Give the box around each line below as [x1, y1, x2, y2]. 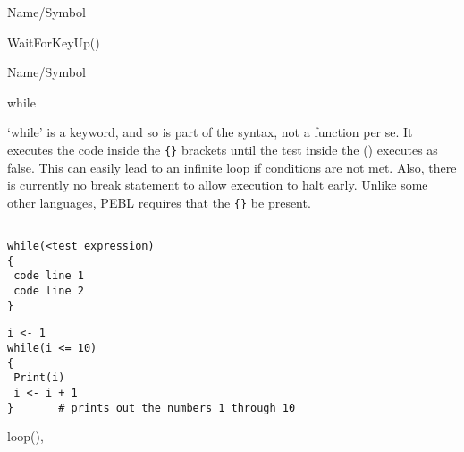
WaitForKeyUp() [7, 32, 100, 51]
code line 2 [13, 285, 84, 298]
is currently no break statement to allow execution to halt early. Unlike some [7, 175, 428, 194]
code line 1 [13, 269, 84, 283]
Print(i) [13, 371, 65, 385]
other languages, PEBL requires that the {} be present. [7, 192, 311, 211]
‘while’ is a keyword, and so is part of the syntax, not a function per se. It [7, 123, 413, 141]
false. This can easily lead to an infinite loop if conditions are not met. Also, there [7, 158, 457, 176]
